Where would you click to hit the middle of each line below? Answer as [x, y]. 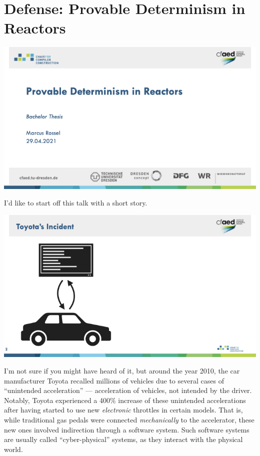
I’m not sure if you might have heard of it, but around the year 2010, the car [122, 371]
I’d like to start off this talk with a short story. [76, 203]
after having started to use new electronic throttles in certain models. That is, [123, 410]
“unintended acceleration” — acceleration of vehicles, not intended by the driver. [128, 390]
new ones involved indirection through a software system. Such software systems [127, 429]
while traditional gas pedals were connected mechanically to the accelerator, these [129, 420]
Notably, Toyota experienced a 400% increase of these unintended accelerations [125, 400]
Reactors [35, 28]
